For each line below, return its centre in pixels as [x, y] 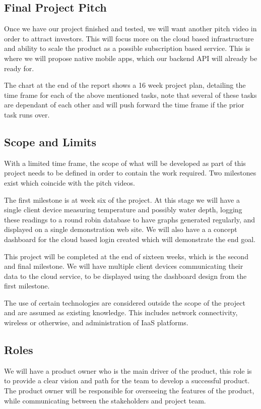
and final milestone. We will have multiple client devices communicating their [124, 266]
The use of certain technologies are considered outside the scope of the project [125, 302]
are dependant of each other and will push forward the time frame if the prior [124, 105]
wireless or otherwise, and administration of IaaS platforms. [96, 323]
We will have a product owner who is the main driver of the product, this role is [128, 370]
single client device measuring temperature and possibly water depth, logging [123, 210]
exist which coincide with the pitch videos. [70, 182]
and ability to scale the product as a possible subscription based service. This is [127, 48]
